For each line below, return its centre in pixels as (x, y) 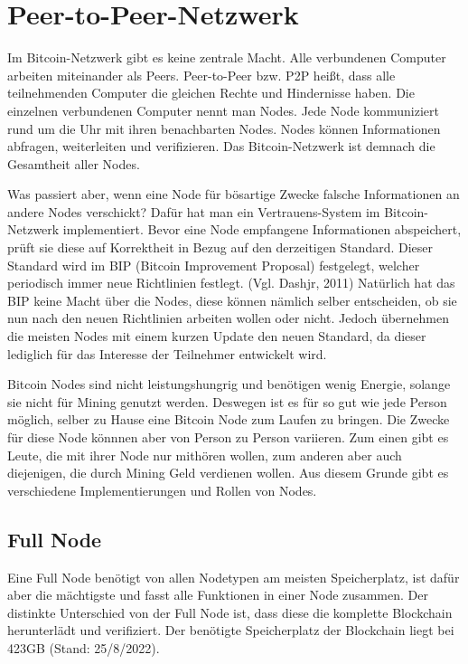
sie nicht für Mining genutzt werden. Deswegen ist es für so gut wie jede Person (227, 401)
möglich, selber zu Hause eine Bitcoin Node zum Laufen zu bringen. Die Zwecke (229, 419)
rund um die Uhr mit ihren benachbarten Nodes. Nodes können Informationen (224, 128)
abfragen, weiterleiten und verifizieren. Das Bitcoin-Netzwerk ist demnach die (221, 146)
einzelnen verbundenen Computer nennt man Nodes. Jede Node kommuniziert (223, 110)
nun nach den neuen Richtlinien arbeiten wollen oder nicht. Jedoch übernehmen (228, 318)
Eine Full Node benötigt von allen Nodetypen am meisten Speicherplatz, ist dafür (234, 577)
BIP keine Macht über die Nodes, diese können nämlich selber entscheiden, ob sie (232, 300)
